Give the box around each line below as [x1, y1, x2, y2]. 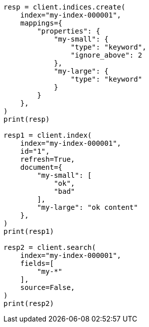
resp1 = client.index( [3, 131, 92, 139]
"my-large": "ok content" [37, 203, 138, 211]
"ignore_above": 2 [70, 51, 143, 59]
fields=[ [20, 259, 54, 267]
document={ [20, 163, 63, 171]
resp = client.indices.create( [3, 3, 126, 11]
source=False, [20, 283, 75, 291]
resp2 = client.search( [3, 243, 96, 251]
